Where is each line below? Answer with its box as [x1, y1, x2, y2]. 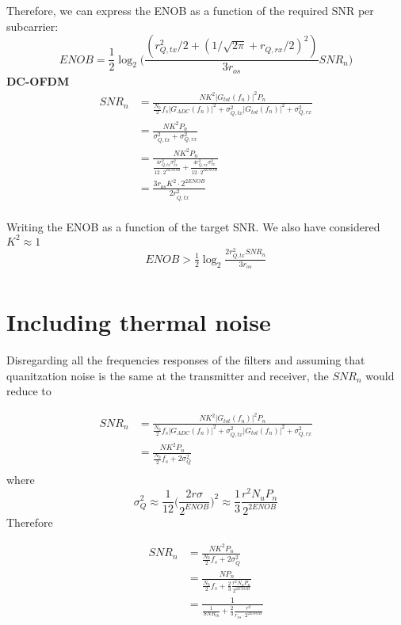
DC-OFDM [6, 72, 70, 89]
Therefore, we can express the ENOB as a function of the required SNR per [6, 2, 374, 18]
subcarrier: [6, 17, 59, 34]
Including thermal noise [6, 306, 271, 338]
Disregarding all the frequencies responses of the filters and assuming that [6, 352, 365, 368]
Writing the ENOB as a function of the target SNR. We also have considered [6, 218, 380, 234]
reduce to [6, 383, 52, 399]
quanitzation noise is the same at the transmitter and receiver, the [6, 367, 329, 383]
